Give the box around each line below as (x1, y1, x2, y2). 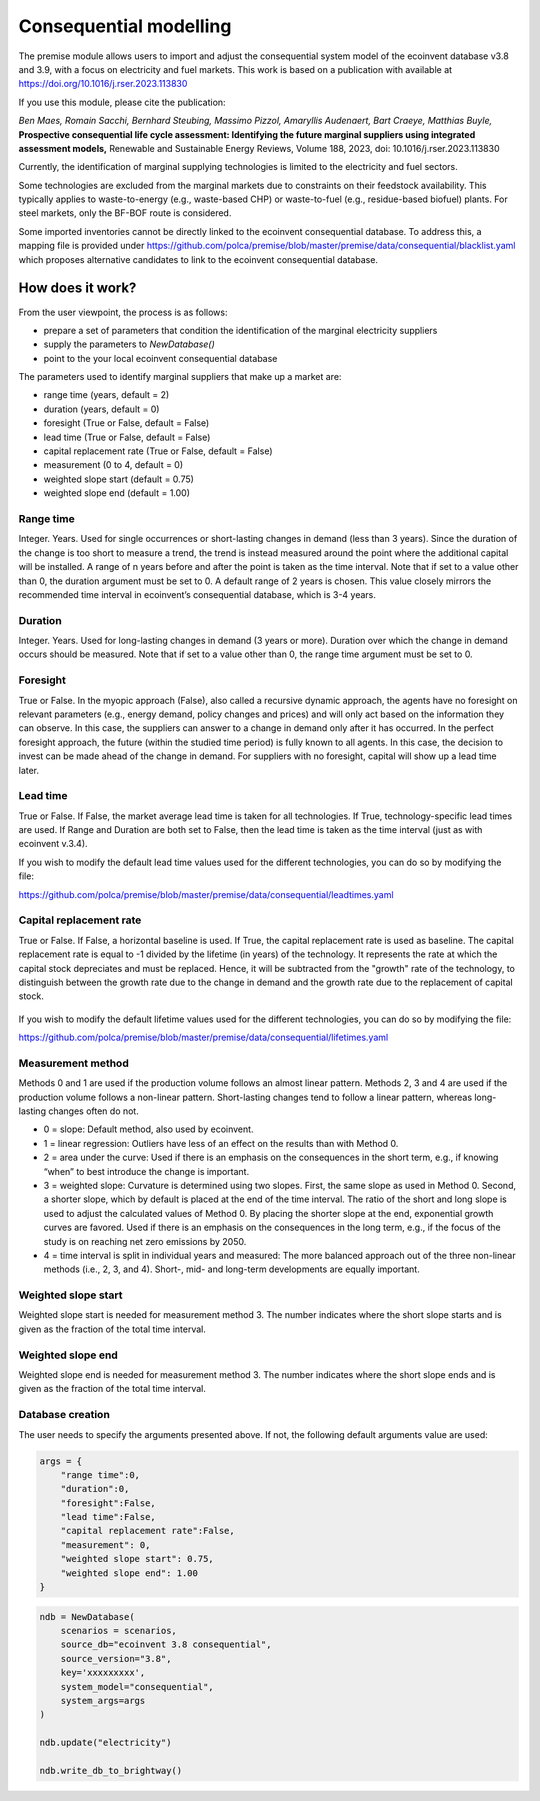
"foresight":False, (60, 1497, 157, 1509)
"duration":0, (60, 1483, 130, 1495)
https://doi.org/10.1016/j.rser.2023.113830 (18, 78, 188, 90)
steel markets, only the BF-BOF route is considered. (18, 207, 232, 219)
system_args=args (60, 1695, 146, 1706)
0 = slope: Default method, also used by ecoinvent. (43, 1123, 254, 1135)
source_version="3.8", (60, 1653, 172, 1664)
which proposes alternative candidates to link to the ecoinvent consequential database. (18, 253, 379, 265)
